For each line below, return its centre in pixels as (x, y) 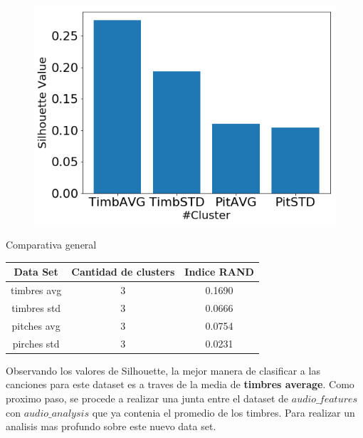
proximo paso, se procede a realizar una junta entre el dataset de (147, 398)
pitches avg (36, 325)
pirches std (36, 343)
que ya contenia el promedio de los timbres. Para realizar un (223, 412)
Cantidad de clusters (123, 272)
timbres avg (36, 290)
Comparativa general (51, 245)
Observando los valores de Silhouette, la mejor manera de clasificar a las (163, 370)
